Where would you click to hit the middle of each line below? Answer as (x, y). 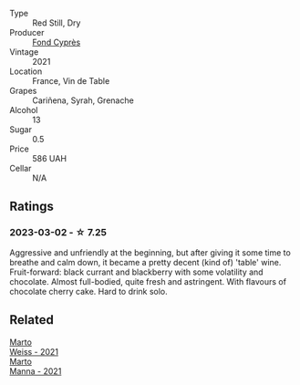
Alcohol (24, 110)
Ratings (32, 207)
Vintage (24, 52)
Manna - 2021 (36, 371)
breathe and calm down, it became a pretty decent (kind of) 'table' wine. (145, 262)
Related (32, 320)
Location (26, 71)
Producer (27, 32)
